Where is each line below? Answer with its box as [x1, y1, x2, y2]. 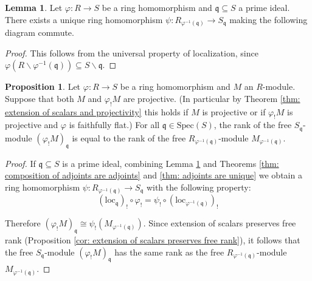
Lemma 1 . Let [5, 1, 63, 13]
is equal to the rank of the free [72, 131, 186, 144]
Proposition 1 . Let [5, 80, 81, 93]
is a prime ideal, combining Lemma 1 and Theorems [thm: [62, 157, 279, 169]
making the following [229, 13, 308, 25]
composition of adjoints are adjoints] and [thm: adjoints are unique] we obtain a [5, 169, 302, 181]
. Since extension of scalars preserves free [143, 217, 296, 229]
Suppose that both [5, 92, 74, 104]
